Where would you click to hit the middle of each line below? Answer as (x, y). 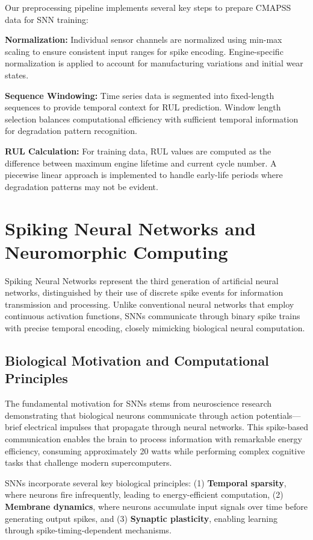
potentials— (278, 415)
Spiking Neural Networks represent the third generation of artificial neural (142, 280)
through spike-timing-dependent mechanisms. (88, 530)
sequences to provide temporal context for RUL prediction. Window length (143, 107)
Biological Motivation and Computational (137, 360)
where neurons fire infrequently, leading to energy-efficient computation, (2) (144, 494)
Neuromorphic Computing (116, 251)
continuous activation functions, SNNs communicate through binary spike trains (153, 316)
